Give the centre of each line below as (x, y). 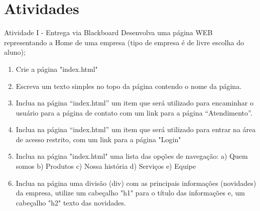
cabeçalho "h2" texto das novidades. (71, 202)
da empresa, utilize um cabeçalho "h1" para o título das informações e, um (130, 193)
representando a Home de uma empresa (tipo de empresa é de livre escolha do (124, 42)
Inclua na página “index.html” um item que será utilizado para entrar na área (136, 129)
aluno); (15, 52)
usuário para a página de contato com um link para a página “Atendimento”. (134, 112)
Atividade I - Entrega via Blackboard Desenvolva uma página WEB (108, 32)
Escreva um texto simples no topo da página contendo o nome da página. (129, 86)
